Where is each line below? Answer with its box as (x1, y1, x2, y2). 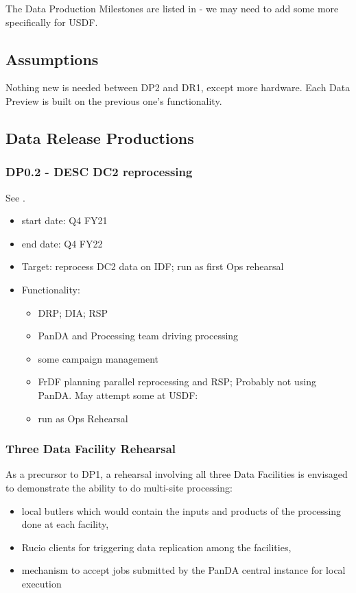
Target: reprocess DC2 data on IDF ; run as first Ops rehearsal (21, 259, 284, 274)
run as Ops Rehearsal (38, 411, 128, 425)
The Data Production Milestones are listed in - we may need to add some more (5, 1, 339, 15)
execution (21, 576, 62, 590)
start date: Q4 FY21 (21, 213, 108, 228)
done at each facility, (21, 517, 109, 531)
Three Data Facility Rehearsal (5, 440, 176, 457)
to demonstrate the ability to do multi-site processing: (5, 480, 233, 494)
